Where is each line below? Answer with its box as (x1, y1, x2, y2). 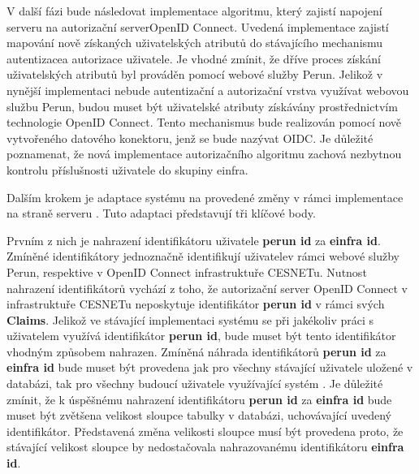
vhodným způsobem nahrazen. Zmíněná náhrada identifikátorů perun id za (6, 343, 387, 360)
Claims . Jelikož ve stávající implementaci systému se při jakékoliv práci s (6, 311, 374, 328)
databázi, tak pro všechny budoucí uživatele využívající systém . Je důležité (6, 375, 383, 392)
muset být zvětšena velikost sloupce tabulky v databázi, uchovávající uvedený (6, 407, 391, 424)
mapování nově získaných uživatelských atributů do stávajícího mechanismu (6, 34, 383, 51)
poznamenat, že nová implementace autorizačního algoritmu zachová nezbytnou (6, 145, 402, 162)
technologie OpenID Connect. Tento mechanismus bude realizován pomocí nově (6, 114, 402, 131)
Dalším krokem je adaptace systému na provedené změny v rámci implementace (6, 188, 404, 205)
